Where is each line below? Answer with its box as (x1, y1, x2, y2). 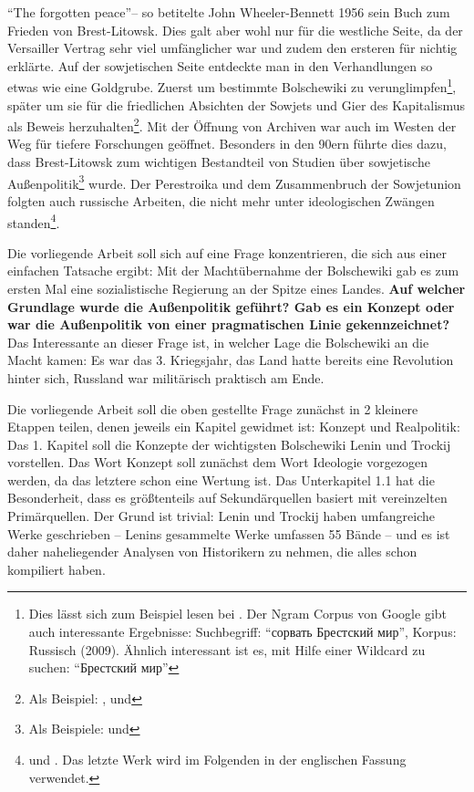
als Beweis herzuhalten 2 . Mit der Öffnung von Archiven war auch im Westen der (7, 114, 457, 135)
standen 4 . (7, 210, 60, 232)
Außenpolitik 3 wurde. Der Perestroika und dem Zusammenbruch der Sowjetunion (7, 171, 461, 193)
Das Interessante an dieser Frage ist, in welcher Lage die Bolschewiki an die (7, 332, 429, 351)
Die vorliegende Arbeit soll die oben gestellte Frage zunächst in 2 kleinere (7, 399, 418, 418)
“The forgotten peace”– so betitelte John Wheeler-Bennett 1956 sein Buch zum (7, 3, 450, 21)
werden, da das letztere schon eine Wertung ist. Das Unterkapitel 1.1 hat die (7, 470, 435, 489)
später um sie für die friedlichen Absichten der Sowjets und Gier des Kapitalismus (7, 95, 466, 114)
